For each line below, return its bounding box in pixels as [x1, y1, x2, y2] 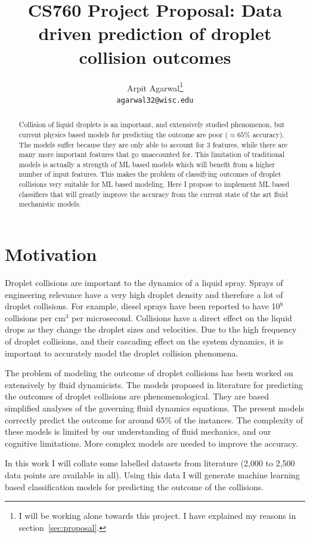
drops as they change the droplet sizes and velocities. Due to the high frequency [5, 323, 297, 336]
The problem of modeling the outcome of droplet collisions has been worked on [5, 367, 293, 379]
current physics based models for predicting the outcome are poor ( [18, 129, 228, 139]
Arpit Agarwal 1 [126, 79, 184, 94]
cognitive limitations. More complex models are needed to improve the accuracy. [5, 436, 298, 449]
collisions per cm [5, 311, 66, 324]
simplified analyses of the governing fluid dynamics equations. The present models [5, 401, 304, 414]
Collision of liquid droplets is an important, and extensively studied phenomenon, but [18, 119, 285, 130]
